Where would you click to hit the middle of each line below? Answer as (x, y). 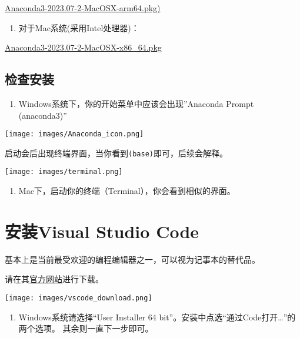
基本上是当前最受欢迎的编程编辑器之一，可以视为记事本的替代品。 (132, 259)
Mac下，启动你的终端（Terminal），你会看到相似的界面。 (127, 191)
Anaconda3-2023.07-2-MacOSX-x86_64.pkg (83, 47)
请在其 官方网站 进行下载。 (54, 279)
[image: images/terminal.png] (64, 172)
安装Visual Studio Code (102, 231)
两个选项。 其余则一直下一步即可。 (86, 328)
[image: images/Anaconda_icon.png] (74, 134)
